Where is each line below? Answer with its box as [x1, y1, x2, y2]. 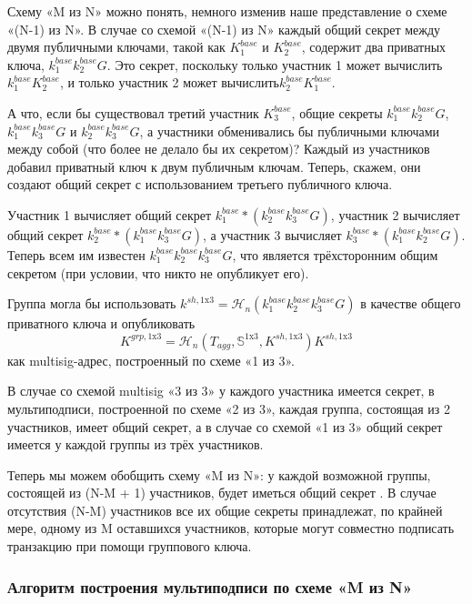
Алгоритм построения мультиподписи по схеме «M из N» [7, 575, 413, 598]
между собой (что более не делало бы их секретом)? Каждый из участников [7, 139, 430, 158]
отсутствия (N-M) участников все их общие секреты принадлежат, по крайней [7, 500, 443, 519]
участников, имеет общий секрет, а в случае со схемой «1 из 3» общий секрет [7, 417, 443, 436]
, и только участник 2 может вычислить [59, 73, 279, 92]
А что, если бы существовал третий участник [7, 103, 259, 122]
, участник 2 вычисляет [330, 205, 460, 224]
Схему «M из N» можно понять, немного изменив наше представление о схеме [7, 2, 447, 20]
